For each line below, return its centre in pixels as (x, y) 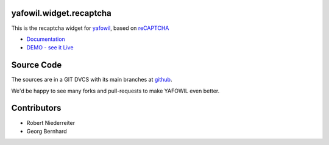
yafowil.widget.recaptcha (62, 13)
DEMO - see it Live (50, 48)
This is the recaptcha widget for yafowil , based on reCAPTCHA (90, 28)
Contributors (36, 108)
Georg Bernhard (47, 131)
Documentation (46, 39)
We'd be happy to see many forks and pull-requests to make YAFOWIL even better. (115, 91)
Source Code (37, 65)
